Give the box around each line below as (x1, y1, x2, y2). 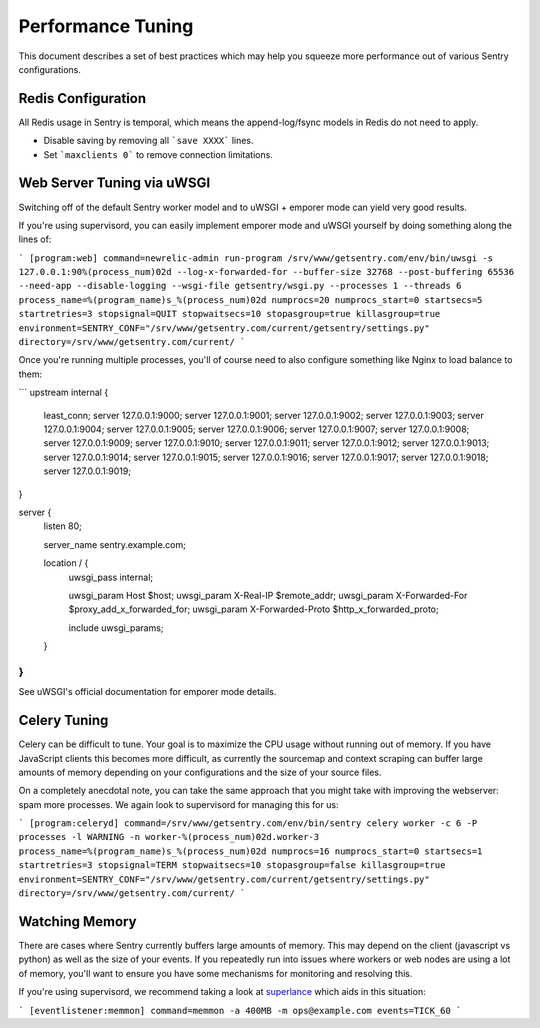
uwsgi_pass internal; (68, 571, 154, 583)
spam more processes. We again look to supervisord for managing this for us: (18, 798, 339, 810)
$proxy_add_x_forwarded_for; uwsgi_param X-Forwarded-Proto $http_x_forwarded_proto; (68, 603, 439, 615)
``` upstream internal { (18, 386, 109, 399)
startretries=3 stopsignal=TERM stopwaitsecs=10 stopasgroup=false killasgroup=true (18, 860, 446, 871)
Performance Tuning (18, 15, 194, 37)
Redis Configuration (18, 90, 147, 107)
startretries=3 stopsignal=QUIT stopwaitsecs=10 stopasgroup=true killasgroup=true (18, 308, 441, 320)
